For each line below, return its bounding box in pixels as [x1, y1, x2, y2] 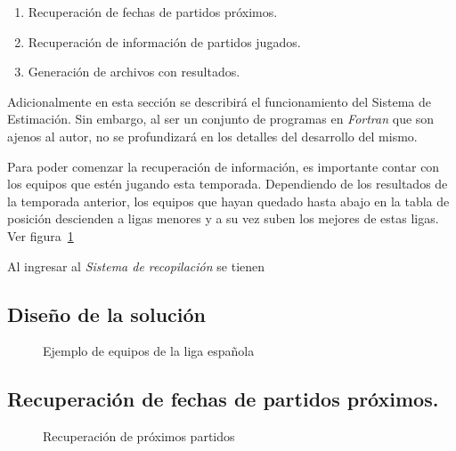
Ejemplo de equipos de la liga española [43, 342, 255, 360]
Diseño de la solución [7, 300, 207, 327]
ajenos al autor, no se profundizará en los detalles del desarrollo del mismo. [7, 126, 418, 145]
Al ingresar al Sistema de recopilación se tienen [7, 256, 265, 275]
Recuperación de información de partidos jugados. [28, 32, 301, 51]
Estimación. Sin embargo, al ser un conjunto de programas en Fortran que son [7, 109, 435, 128]
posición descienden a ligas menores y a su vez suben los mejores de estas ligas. [7, 209, 439, 228]
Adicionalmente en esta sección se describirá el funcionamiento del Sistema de [7, 92, 432, 110]
